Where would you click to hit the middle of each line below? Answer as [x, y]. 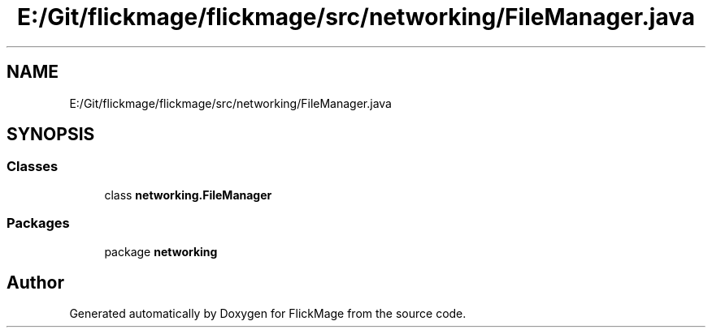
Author [35, 282]
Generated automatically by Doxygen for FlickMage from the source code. [268, 314]
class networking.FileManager [188, 195]
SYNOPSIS [51, 135]
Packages [38, 223]
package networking [161, 251]
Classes [33, 167]
